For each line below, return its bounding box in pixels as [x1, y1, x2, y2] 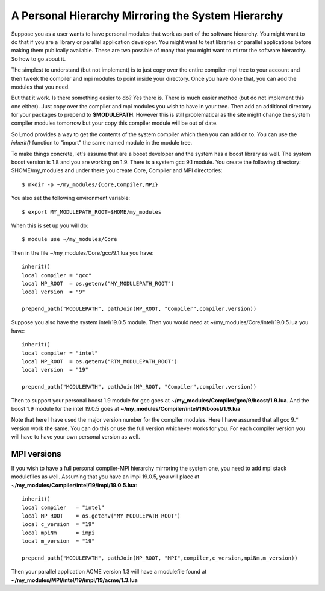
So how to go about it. [11, 55, 66, 63]
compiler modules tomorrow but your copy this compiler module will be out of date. [11, 119, 218, 127]
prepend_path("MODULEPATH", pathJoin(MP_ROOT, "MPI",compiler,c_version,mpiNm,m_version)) [22, 554, 298, 561]
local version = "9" [22, 289, 85, 295]
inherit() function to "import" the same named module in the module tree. [11, 139, 193, 146]
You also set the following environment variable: [11, 195, 131, 202]
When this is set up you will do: [11, 222, 88, 229]
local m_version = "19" [22, 538, 95, 545]
